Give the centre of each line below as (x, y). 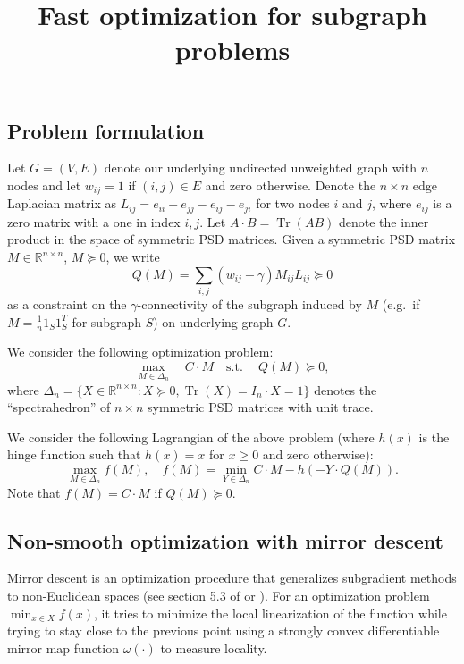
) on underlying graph (213, 321)
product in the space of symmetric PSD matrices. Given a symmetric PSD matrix (232, 239)
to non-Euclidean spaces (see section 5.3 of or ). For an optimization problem (219, 596)
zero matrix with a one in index (94, 221)
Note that (34, 492)
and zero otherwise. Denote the (291, 185)
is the (434, 437)
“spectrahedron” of (59, 407)
